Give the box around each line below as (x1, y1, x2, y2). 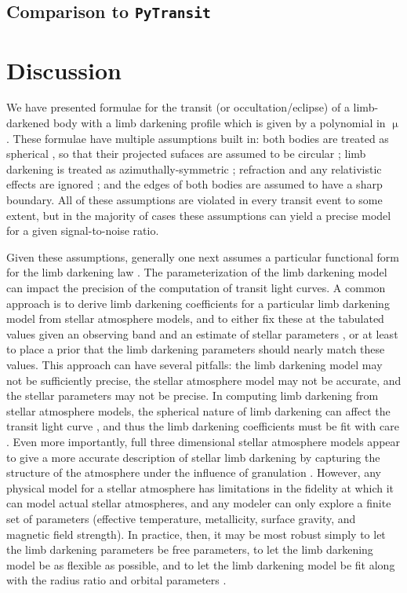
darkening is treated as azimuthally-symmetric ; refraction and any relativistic (6, 160, 382, 177)
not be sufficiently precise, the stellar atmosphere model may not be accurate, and (6, 372, 402, 388)
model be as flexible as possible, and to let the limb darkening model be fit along (6, 556, 395, 573)
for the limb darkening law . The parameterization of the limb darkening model (6, 264, 387, 280)
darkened (6, 115, 50, 131)
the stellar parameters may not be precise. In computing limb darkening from (6, 387, 379, 404)
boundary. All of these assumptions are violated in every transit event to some (6, 192, 383, 208)
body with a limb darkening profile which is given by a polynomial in (53, 115, 386, 131)
